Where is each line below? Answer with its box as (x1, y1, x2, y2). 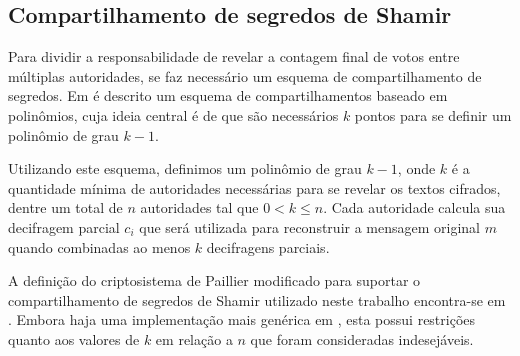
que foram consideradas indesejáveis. (250, 328, 474, 349)
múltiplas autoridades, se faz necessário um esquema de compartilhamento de (8, 65, 482, 86)
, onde (397, 158, 436, 179)
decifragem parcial (8, 216, 120, 237)
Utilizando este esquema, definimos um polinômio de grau (8, 158, 362, 179)
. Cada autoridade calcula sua (323, 197, 506, 218)
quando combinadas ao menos (8, 236, 191, 257)
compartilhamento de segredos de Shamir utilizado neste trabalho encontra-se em (8, 289, 506, 310)
